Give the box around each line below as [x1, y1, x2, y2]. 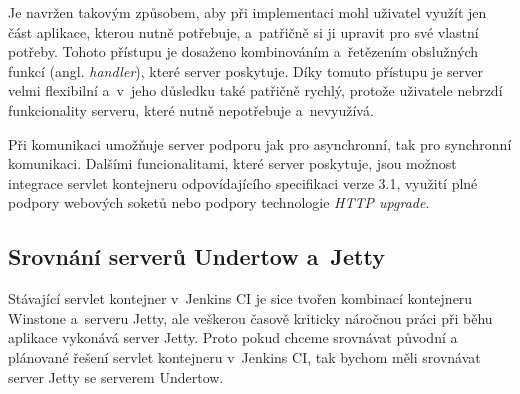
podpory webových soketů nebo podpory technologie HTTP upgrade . [8, 192, 430, 213]
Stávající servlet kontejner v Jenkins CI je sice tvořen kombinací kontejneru [8, 288, 473, 309]
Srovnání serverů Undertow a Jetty [8, 241, 385, 272]
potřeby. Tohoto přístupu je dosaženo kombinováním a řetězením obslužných [8, 41, 479, 62]
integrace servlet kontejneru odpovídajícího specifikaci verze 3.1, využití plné [8, 172, 478, 193]
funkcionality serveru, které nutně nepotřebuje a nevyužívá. [8, 99, 374, 120]
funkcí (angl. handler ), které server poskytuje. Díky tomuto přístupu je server [8, 60, 483, 81]
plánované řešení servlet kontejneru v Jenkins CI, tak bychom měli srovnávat [8, 346, 481, 367]
